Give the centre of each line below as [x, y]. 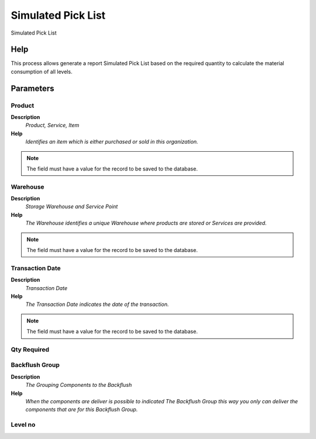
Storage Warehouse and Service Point [72, 207]
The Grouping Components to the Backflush [79, 385]
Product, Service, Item [52, 125]
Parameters [32, 88]
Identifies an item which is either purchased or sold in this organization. [112, 142]
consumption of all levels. [42, 72]
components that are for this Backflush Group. [82, 410]
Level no [23, 425]
